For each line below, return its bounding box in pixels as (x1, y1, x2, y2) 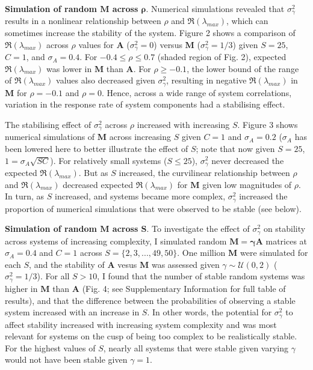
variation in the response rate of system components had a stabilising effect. (5, 98, 285, 111)
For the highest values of (5, 341, 96, 354)
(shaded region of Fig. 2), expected (157, 50, 287, 63)
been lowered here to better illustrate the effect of (5, 142, 188, 154)
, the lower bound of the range (187, 62, 299, 74)
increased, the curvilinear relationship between (119, 166, 290, 179)
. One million (177, 246, 226, 259)
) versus (153, 38, 182, 50)
